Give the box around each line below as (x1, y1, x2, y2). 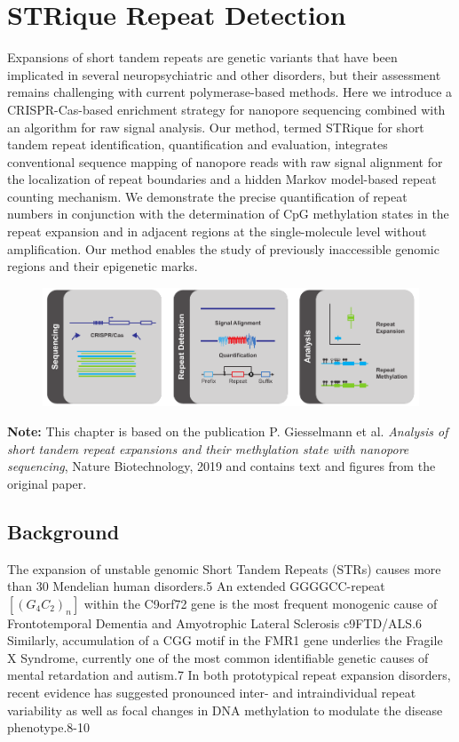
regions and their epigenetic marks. (7, 257, 198, 275)
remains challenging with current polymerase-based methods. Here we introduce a (7, 83, 453, 101)
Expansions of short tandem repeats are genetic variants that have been (7, 48, 398, 67)
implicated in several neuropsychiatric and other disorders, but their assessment (7, 65, 441, 84)
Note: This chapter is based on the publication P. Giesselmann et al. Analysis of (7, 421, 448, 440)
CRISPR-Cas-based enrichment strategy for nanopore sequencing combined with (7, 100, 446, 118)
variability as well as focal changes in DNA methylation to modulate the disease (7, 700, 443, 719)
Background (7, 517, 120, 545)
